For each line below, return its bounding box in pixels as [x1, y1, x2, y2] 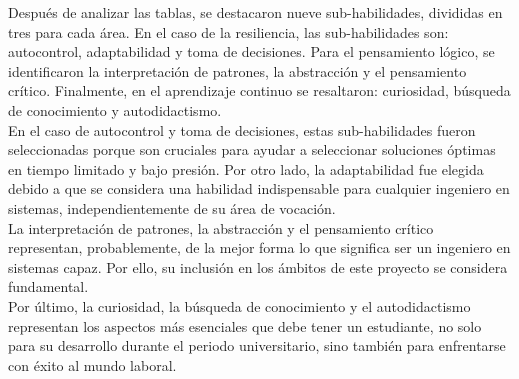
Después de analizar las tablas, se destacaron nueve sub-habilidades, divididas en [8, 2, 503, 22]
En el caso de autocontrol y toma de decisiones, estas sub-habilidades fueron [8, 119, 476, 140]
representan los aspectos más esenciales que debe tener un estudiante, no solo [8, 315, 482, 336]
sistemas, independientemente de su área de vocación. [8, 197, 336, 218]
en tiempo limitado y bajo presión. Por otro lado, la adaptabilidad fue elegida [8, 158, 484, 179]
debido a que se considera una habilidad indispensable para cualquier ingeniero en [8, 178, 510, 199]
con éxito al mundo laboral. [8, 354, 177, 375]
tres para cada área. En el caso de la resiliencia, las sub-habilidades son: [8, 21, 449, 42]
